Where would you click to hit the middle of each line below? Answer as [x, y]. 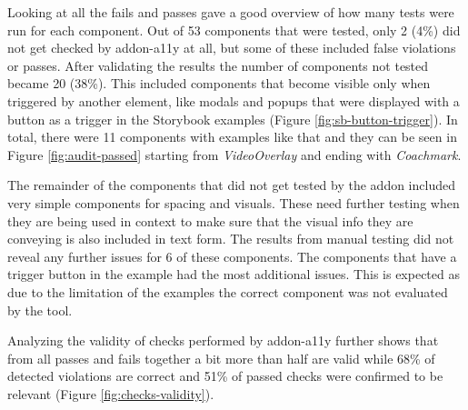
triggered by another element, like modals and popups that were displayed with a [234, 100]
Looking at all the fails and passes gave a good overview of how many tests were [231, 12]
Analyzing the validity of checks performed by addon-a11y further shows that [223, 340]
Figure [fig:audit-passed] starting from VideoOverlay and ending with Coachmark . [234, 154]
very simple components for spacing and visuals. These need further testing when [234, 202]
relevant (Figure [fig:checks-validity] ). [111, 393]
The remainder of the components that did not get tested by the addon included [231, 185]
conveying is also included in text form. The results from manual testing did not [231, 239]
